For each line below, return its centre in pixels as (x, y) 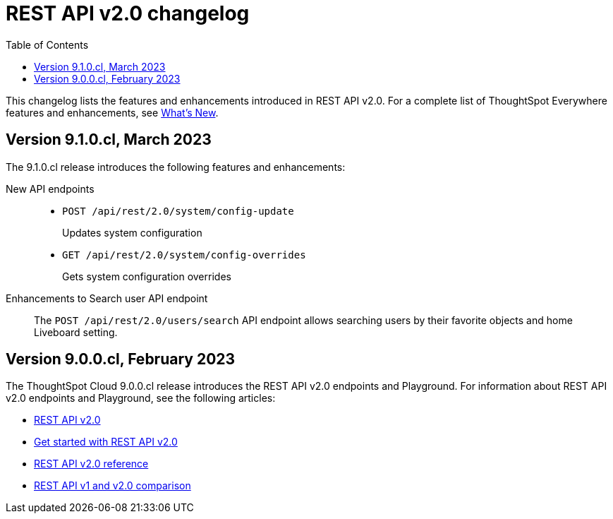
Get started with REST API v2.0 (106, 442)
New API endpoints (50, 189)
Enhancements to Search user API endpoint (107, 298)
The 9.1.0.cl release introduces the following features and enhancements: (176, 167)
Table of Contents (47, 44)
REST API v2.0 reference (91, 464)
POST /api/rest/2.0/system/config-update (178, 211)
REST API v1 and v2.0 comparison (113, 486)
